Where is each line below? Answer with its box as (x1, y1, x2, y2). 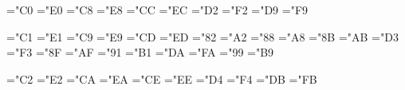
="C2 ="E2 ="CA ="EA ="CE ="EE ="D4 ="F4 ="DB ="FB (6, 70, 317, 87)
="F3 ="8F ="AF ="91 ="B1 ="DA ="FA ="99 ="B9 (6, 44, 274, 61)
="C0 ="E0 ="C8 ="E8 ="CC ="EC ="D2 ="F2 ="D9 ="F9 (6, 2, 309, 18)
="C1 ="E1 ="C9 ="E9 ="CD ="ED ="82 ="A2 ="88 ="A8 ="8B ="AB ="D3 (6, 28, 399, 45)
